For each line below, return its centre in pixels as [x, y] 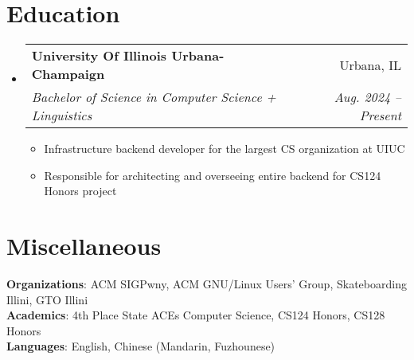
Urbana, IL [370, 65]
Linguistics [62, 115]
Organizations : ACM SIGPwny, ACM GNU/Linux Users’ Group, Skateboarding [207, 284]
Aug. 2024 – [367, 97]
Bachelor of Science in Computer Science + [154, 97]
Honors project [80, 191]
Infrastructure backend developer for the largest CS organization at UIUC [225, 149]
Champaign [68, 74]
